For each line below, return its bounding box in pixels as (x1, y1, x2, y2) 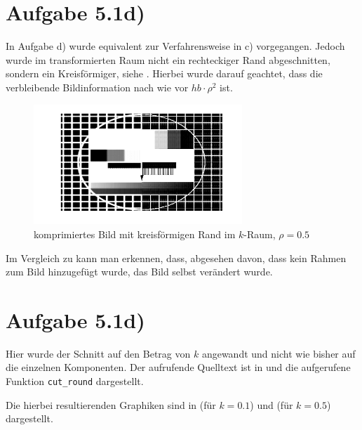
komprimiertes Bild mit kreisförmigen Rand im (34, 226, 236, 241)
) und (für (250, 397, 293, 412)
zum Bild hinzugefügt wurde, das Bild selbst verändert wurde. (6, 264, 273, 279)
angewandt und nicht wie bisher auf (201, 346, 356, 360)
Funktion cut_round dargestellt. (6, 374, 144, 389)
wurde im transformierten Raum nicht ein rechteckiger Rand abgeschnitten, (6, 52, 330, 67)
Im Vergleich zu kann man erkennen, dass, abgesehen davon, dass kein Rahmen (6, 250, 347, 265)
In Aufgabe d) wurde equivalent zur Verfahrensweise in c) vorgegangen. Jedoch (6, 39, 345, 53)
